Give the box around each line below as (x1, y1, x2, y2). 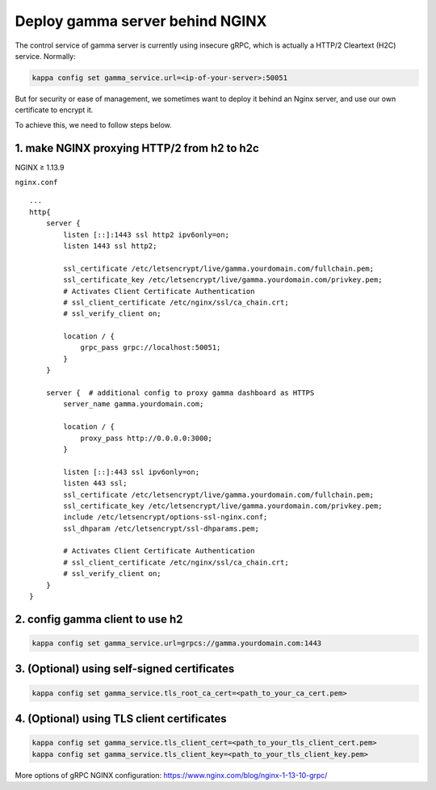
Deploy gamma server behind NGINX (15, 12, 267, 30)
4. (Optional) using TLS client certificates (15, 712, 228, 726)
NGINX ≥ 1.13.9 (15, 162, 65, 172)
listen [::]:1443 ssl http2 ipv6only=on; (63, 230, 230, 239)
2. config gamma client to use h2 (15, 612, 183, 626)
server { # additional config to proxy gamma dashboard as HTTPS (45, 389, 315, 397)
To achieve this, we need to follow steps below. (15, 120, 173, 129)
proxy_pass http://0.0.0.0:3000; (80, 433, 213, 443)
